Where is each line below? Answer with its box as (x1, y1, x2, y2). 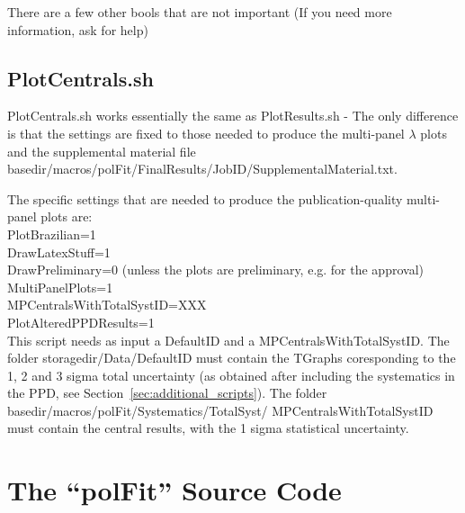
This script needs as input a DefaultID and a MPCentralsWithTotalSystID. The (7, 330, 450, 349)
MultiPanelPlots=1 (7, 277, 113, 296)
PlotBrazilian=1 (7, 224, 96, 243)
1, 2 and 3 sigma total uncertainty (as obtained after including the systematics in (7, 365, 455, 384)
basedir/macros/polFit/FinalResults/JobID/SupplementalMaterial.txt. (7, 159, 398, 178)
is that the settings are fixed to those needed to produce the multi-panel (7, 123, 405, 142)
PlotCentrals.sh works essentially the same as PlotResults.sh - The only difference (7, 106, 459, 125)
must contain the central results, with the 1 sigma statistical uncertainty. (7, 418, 409, 437)
